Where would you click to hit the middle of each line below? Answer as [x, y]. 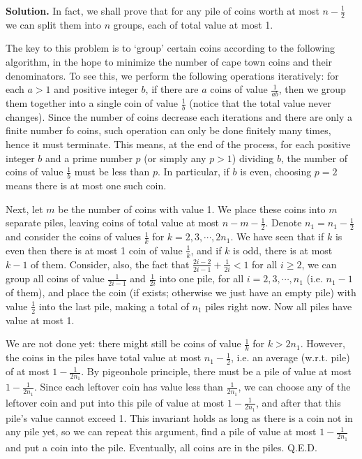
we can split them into [53, 24]
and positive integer [96, 89]
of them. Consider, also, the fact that [110, 264]
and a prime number [89, 158]
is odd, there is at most [283, 250]
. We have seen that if [277, 236]
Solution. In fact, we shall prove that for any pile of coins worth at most [163, 10]
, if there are [172, 89]
